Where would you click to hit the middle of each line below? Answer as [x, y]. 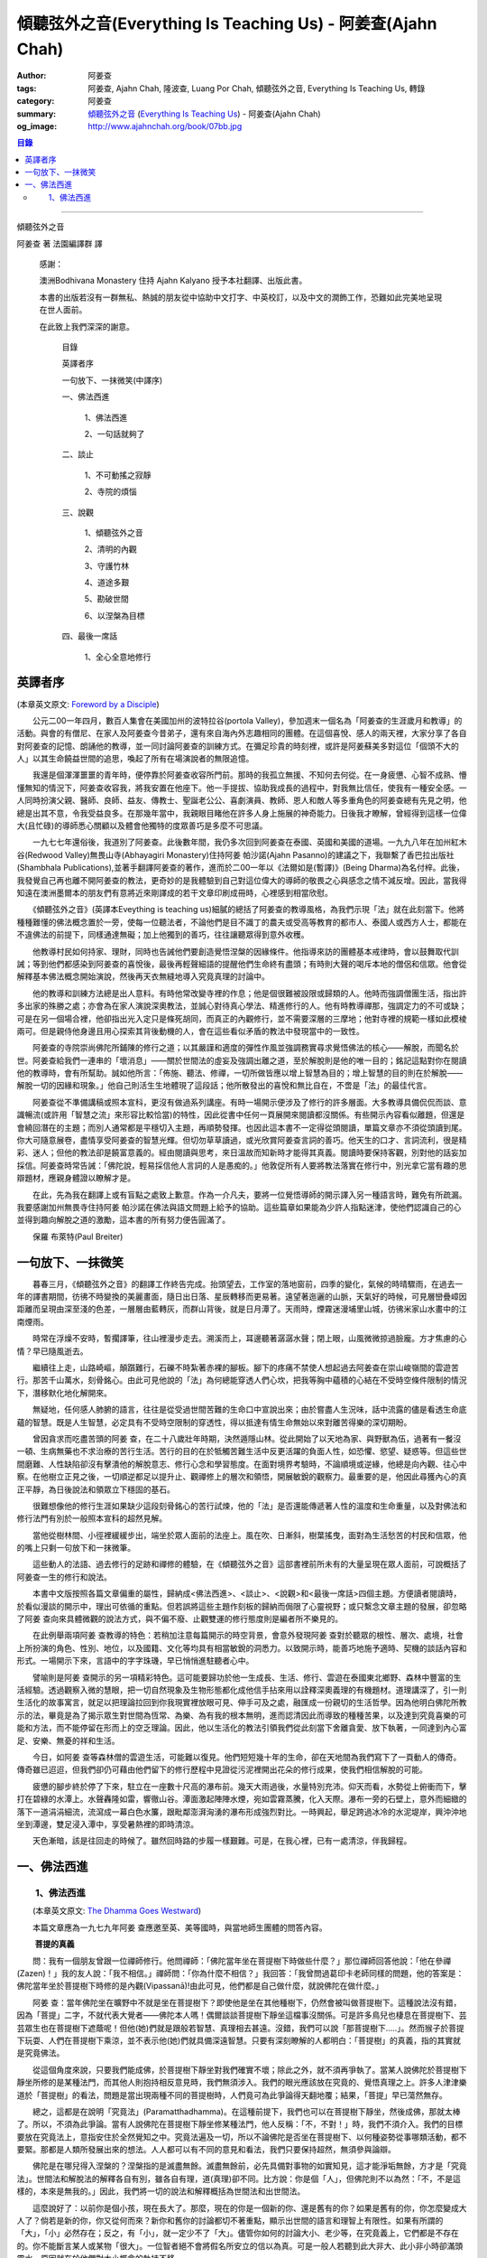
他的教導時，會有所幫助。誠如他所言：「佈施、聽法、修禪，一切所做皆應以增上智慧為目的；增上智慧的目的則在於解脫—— [240, 1073]
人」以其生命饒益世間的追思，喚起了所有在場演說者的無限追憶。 [135, 759]
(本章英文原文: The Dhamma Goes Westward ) [117, 1911]
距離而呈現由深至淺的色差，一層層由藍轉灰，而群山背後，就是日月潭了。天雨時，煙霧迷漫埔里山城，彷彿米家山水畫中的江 [242, 1309]
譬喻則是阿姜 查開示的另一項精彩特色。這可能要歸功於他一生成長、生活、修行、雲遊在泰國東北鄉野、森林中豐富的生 [247, 1677]
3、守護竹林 [107, 565]
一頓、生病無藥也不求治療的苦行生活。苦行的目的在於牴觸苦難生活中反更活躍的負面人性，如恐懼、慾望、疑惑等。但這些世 [242, 1451]
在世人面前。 [63, 310]
